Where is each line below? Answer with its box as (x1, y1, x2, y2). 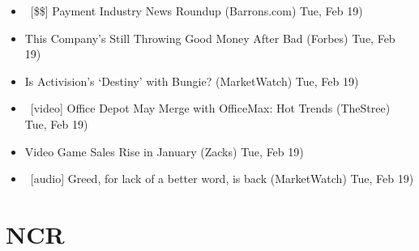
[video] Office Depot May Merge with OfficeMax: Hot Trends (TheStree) (30, 100, 391, 117)
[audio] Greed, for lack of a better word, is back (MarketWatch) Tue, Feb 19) (30, 170, 414, 187)
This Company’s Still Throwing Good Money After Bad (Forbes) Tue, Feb (24, 29, 395, 46)
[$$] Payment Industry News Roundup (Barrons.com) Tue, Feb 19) (30, 2, 363, 19)
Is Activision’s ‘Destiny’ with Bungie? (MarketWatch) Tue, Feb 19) (24, 72, 359, 89)
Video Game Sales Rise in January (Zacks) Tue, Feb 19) (24, 143, 304, 160)
